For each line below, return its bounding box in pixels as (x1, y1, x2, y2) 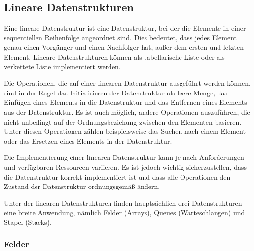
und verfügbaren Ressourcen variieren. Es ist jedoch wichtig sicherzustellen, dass (4, 161, 247, 172)
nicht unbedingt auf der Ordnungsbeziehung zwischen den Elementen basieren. (4, 116, 242, 126)
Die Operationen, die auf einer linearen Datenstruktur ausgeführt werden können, (4, 78, 251, 88)
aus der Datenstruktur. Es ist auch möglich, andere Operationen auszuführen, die (4, 106, 250, 117)
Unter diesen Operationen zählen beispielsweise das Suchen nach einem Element (4, 126, 246, 136)
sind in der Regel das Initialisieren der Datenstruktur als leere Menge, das (4, 87, 227, 97)
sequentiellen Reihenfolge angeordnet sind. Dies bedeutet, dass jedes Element (4, 32, 237, 42)
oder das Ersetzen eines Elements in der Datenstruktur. (4, 135, 172, 146)
